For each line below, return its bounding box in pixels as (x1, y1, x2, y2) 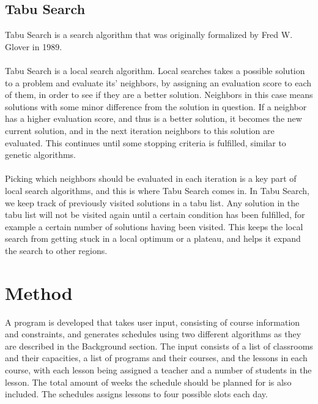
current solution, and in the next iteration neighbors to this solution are (5, 124, 275, 137)
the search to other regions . (5, 244, 108, 256)
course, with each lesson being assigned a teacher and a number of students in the (5, 363, 312, 376)
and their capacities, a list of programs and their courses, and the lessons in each (5, 351, 308, 364)
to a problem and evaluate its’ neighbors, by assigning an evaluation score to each (5, 76, 311, 89)
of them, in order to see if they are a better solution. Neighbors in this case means (5, 88, 313, 101)
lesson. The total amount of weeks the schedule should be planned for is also (5, 375, 292, 388)
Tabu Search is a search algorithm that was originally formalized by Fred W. (5, 28, 293, 41)
